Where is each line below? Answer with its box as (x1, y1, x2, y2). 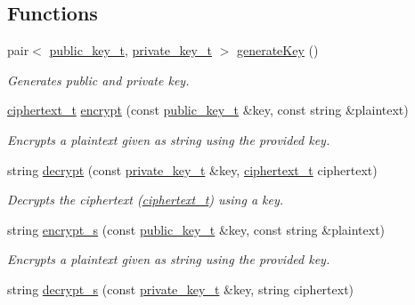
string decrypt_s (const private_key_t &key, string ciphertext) (7, 279, 354, 298)
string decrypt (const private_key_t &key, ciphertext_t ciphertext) (7, 160, 378, 179)
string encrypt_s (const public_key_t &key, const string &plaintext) (7, 220, 386, 238)
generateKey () (236, 41, 319, 60)
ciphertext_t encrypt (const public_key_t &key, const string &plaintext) (7, 100, 409, 119)
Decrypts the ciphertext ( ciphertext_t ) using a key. (7, 190, 284, 209)
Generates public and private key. (7, 70, 190, 89)
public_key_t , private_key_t (49, 41, 212, 60)
